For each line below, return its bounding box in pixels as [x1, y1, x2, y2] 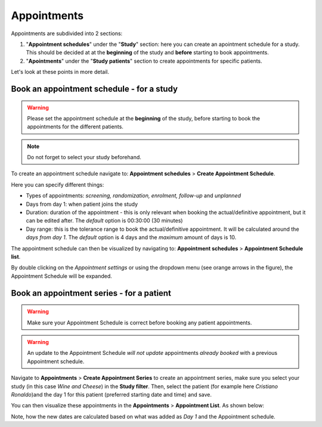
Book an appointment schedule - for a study [11, 83, 178, 94]
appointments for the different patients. [27, 123, 123, 131]
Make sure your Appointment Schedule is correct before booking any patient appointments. [27, 319, 252, 326]
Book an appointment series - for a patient [11, 288, 171, 298]
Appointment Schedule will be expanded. [11, 272, 113, 280]
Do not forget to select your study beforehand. [27, 154, 141, 161]
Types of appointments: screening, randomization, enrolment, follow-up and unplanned [26, 192, 241, 199]
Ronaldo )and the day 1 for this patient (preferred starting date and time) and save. [11, 391, 212, 398]
